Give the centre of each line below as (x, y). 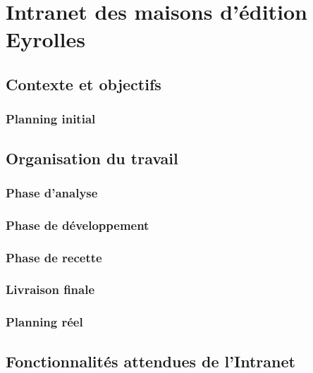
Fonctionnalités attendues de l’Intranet (151, 361)
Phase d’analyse (52, 192)
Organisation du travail (92, 158)
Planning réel (44, 322)
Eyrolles (45, 39)
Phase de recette (54, 257)
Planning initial (51, 119)
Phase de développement (78, 225)
